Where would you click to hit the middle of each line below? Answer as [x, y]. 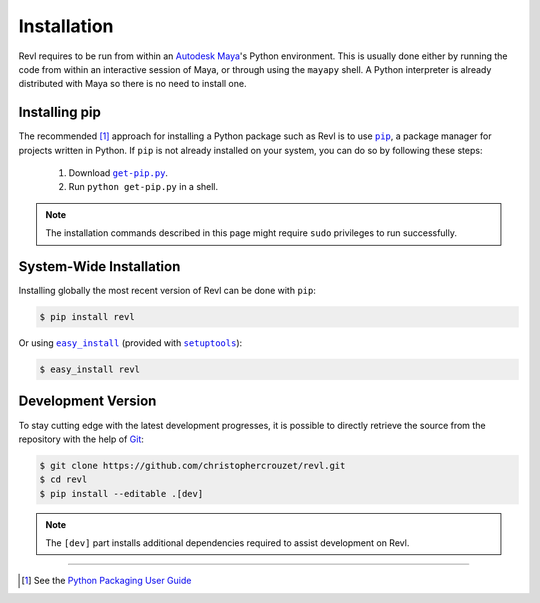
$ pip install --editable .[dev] [121, 493]
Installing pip [60, 112]
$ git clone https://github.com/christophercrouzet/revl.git [192, 465]
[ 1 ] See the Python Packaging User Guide [106, 581]
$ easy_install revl [89, 369]
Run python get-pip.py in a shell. [143, 187]
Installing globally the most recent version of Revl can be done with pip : [167, 291]
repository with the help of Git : [81, 439]
